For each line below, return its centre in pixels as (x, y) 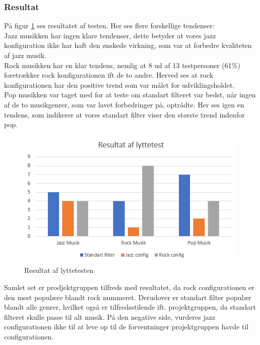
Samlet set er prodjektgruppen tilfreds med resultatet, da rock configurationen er (129, 287)
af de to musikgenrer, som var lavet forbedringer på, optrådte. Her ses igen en (124, 104)
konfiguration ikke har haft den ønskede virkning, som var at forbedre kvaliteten (128, 45)
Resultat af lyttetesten (59, 270)
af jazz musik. (25, 55)
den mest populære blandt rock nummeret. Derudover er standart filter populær (128, 297)
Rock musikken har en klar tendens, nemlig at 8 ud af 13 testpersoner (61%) (122, 65)
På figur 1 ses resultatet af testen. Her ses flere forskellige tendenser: (109, 25)
